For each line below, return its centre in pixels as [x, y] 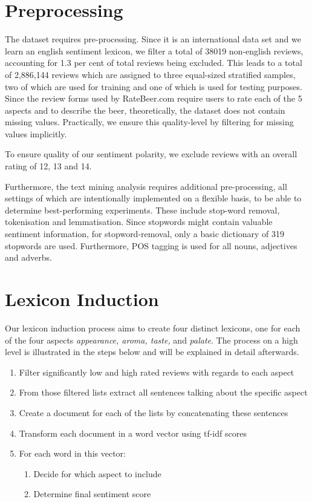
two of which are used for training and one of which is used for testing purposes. [154, 86]
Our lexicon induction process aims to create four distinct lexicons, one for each [153, 328]
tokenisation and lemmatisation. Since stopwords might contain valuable [139, 222]
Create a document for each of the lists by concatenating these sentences [154, 412]
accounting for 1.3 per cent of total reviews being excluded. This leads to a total [154, 63]
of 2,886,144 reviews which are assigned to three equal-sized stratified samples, [150, 74]
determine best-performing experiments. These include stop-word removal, [142, 210]
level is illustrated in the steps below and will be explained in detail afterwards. [152, 352]
